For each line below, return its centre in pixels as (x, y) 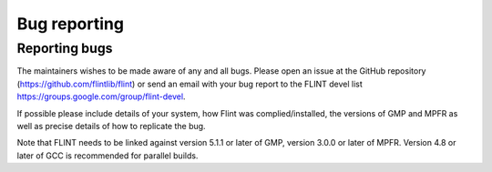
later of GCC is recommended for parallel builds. (108, 156)
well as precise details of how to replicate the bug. (111, 126)
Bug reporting (71, 24)
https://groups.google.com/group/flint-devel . (101, 96)
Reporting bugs (65, 48)
